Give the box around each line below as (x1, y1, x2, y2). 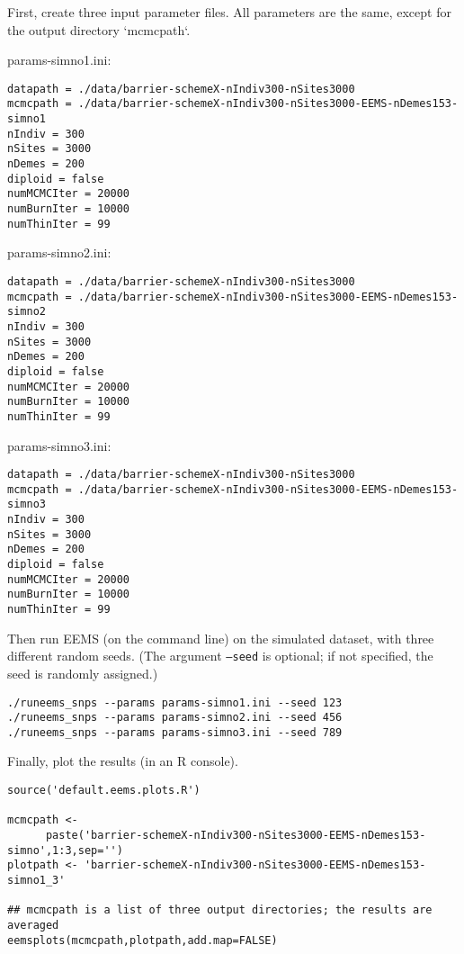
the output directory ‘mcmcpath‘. (7, 20, 191, 39)
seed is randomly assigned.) (7, 663, 158, 682)
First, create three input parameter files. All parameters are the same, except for (7, 3, 451, 21)
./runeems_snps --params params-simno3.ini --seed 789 (7, 725, 343, 739)
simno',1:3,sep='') (7, 843, 123, 857)
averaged (7, 918, 59, 931)
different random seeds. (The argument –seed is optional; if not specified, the (7, 646, 433, 665)
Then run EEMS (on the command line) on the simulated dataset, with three (7, 628, 434, 647)
